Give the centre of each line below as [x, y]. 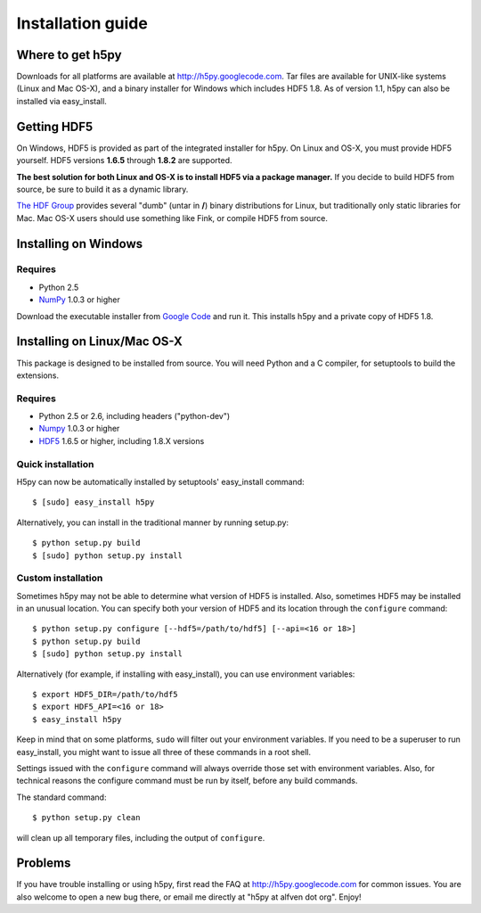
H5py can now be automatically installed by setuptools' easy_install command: [160, 482]
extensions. [38, 375]
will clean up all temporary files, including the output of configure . [141, 837]
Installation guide [82, 23]
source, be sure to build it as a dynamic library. [102, 189]
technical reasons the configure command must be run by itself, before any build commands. [187, 781]
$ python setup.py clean [86, 818]
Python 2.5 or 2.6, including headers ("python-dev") [135, 416]
